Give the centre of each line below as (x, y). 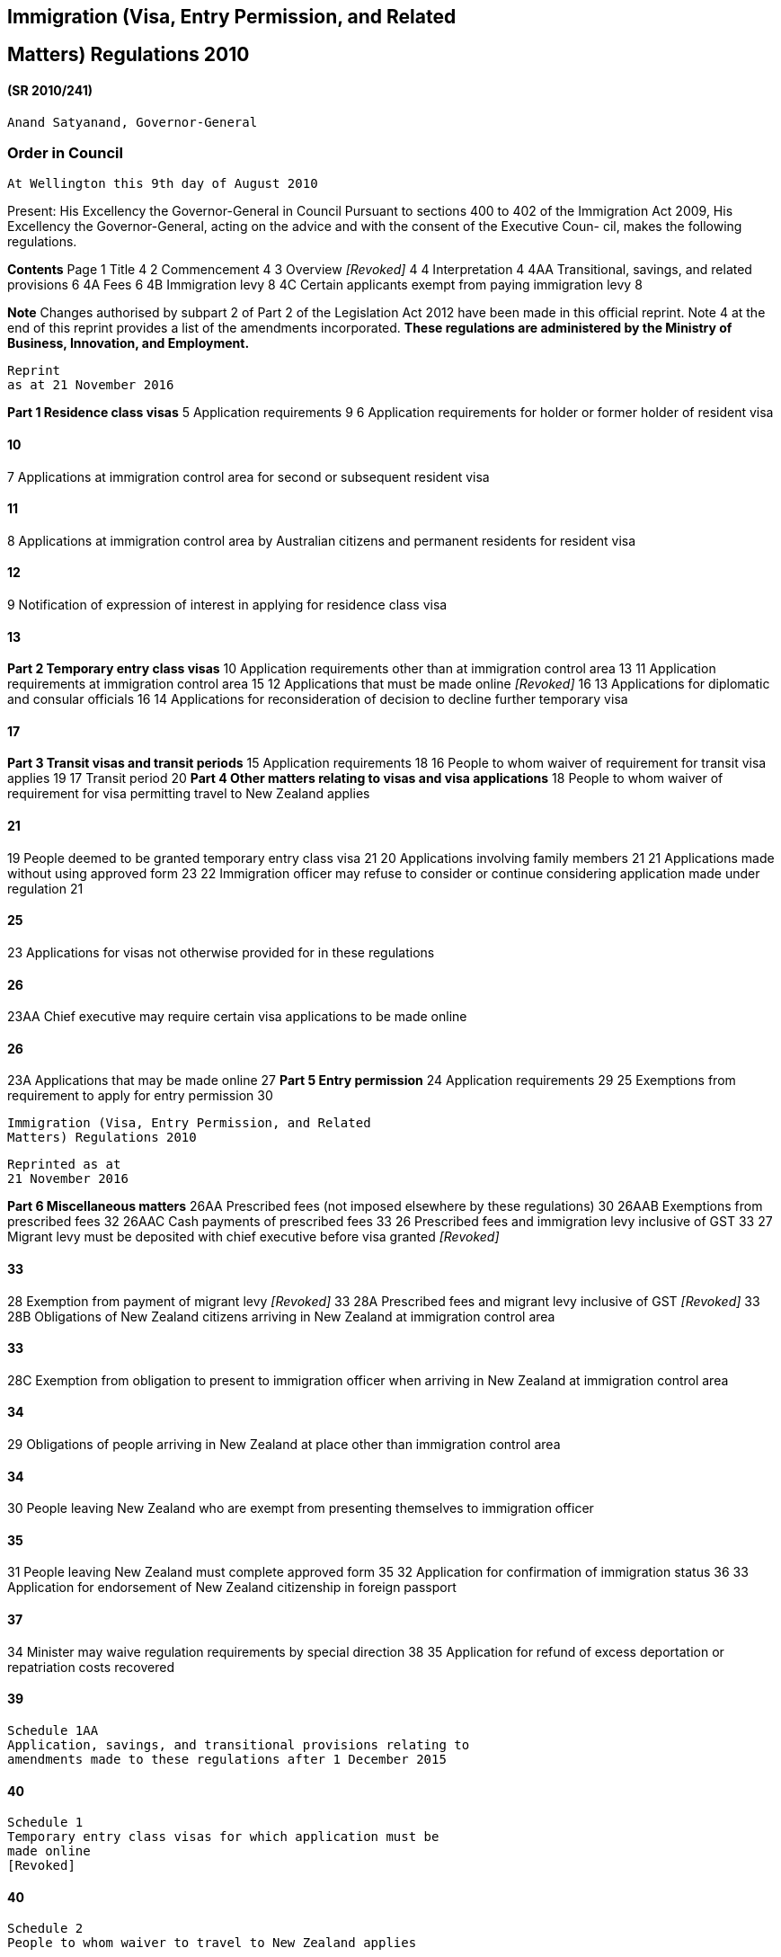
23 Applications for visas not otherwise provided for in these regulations (221, 952)
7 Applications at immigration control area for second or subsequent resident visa (248, 476)
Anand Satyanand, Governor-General (133, 122)
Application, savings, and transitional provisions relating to (239, 1744)
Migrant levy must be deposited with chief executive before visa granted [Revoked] (253, 1237)
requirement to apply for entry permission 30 (140, 1096)
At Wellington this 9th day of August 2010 (163, 184)
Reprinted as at (64, 1165)
